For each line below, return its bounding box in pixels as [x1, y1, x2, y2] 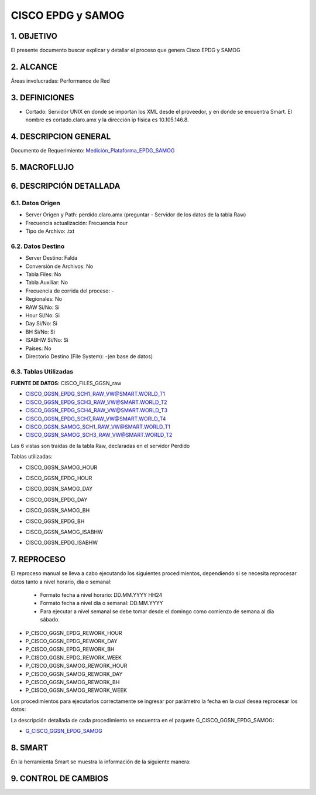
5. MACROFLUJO [11, 162, 74, 172]
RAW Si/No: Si [25, 304, 60, 311]
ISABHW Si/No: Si [25, 337, 68, 344]
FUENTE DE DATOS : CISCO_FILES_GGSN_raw [11, 380, 122, 387]
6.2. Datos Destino [11, 242, 65, 250]
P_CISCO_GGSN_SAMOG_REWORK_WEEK [25, 687, 127, 694]
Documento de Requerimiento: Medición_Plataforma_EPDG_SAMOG [11, 147, 175, 154]
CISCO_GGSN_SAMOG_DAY [25, 485, 93, 492]
